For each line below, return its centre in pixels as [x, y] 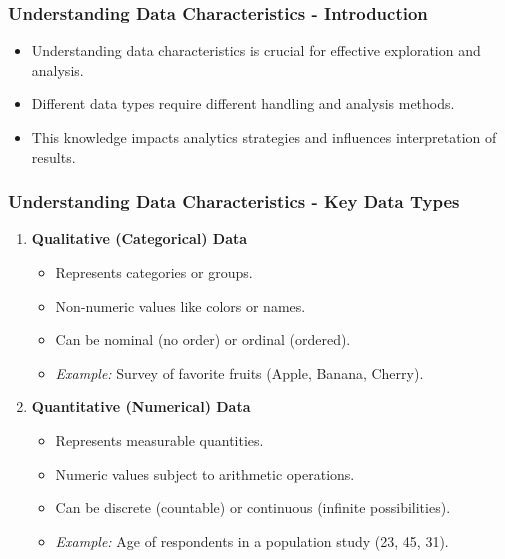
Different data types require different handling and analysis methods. [243, 103]
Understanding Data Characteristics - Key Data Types [234, 201]
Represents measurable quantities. [159, 439]
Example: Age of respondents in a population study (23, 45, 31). [252, 540]
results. [53, 156]
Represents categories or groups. [154, 272]
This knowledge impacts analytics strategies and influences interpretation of [264, 137]
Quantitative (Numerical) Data [141, 406]
